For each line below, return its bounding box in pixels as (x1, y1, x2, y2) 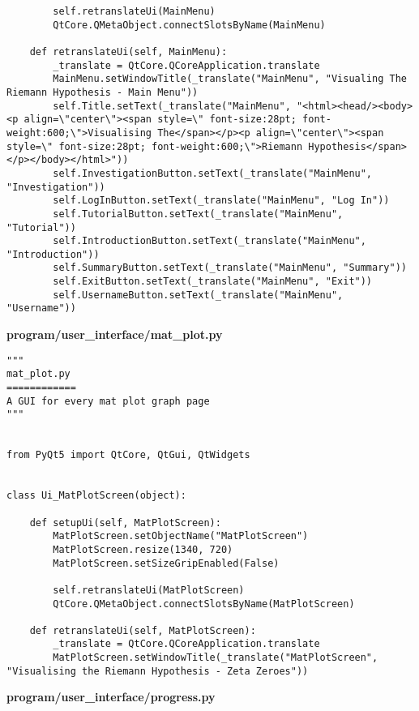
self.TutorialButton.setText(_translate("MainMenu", (53, 208, 344, 220)
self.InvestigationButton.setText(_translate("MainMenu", (53, 167, 373, 179)
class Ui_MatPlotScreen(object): (6, 490, 186, 502)
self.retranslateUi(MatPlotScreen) (53, 584, 245, 596)
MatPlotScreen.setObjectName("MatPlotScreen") (53, 530, 309, 542)
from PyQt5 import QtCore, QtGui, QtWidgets (6, 449, 250, 461)
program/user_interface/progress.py (6, 688, 216, 705)
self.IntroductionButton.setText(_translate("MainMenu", (53, 235, 366, 247)
